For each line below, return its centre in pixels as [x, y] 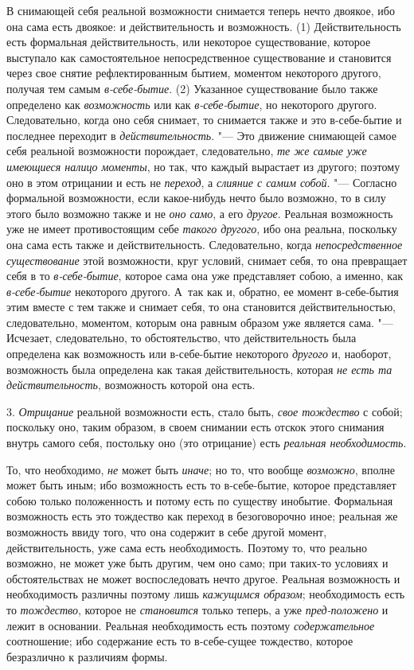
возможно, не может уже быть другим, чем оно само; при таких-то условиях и [197, 563]
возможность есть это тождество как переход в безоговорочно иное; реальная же [202, 516]
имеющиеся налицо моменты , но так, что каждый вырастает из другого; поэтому [203, 166]
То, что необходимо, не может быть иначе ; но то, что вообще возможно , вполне [201, 469]
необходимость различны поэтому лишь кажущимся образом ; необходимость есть [206, 594]
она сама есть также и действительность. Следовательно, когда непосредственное [205, 244]
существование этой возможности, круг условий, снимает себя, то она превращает [207, 260]
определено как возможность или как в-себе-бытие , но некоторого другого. [192, 104]
